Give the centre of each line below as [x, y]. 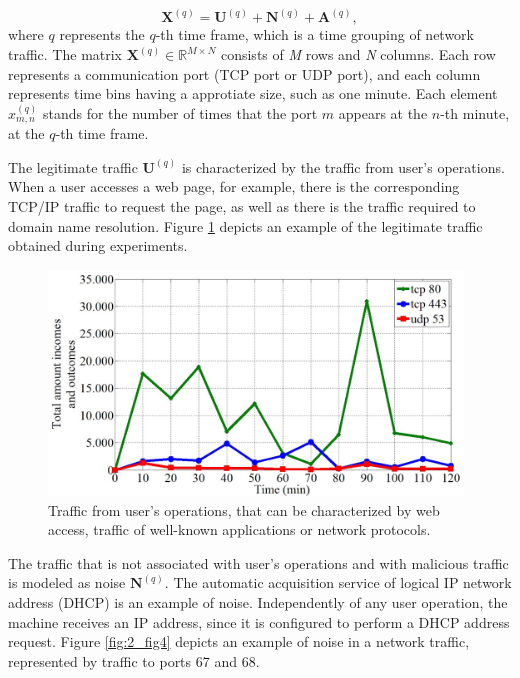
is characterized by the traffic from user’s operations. [343, 166]
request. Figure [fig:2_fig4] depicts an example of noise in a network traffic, [239, 641]
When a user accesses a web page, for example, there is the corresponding [234, 186]
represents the [102, 34]
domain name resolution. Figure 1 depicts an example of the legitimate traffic [245, 225]
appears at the [383, 112]
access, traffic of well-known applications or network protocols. [239, 529]
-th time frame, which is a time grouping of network [314, 34]
